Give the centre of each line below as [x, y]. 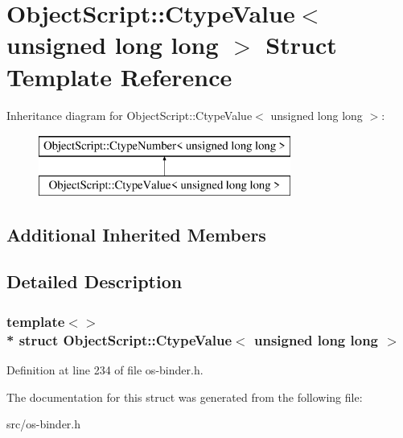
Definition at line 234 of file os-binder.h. [105, 369]
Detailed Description [95, 281]
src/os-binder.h [44, 424]
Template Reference [119, 76]
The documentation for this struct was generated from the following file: [185, 397]
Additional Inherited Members [136, 234]
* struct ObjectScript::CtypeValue [119, 339]
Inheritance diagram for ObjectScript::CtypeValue [130, 115]
